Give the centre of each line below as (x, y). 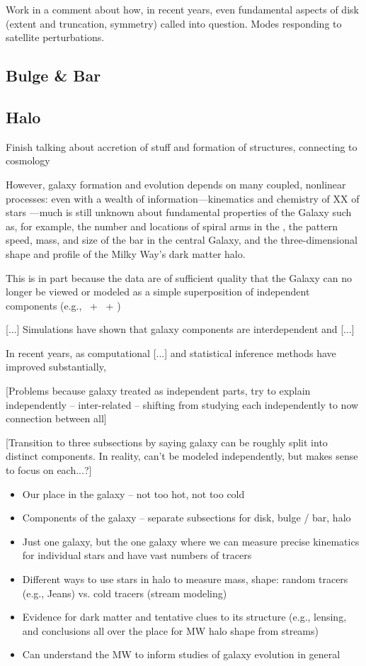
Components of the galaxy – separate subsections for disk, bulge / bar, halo (187, 518)
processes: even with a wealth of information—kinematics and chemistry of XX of (183, 198)
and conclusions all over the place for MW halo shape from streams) (170, 630)
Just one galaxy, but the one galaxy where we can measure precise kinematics (191, 541)
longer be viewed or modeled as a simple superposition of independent (158, 292)
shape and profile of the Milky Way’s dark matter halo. (126, 253)
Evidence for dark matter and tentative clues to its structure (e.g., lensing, (184, 617)
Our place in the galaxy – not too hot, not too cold (133, 493)
